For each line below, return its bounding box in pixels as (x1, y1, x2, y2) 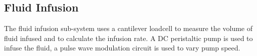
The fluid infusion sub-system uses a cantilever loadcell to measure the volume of (4, 23, 253, 33)
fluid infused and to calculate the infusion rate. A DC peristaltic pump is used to (4, 32, 253, 43)
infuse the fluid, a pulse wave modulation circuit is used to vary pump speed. (4, 42, 240, 53)
